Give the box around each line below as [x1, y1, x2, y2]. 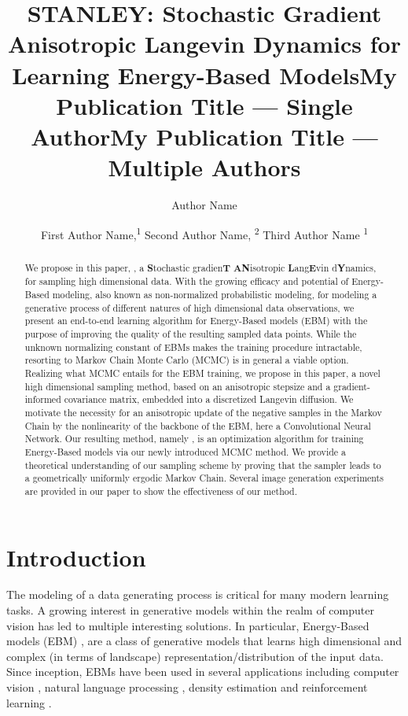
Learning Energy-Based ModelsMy [12, 58, 397, 90]
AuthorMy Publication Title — [31, 120, 378, 152]
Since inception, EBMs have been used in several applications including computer [6, 663, 399, 680]
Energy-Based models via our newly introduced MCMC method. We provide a [24, 445, 346, 458]
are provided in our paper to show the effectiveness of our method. [24, 484, 297, 497]
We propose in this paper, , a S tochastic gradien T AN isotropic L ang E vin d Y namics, [24, 260, 377, 275]
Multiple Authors [108, 151, 301, 183]
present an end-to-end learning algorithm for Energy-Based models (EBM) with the [24, 314, 368, 327]
